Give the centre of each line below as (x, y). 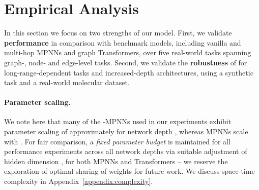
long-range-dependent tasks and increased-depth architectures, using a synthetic (129, 72)
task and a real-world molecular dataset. (67, 82)
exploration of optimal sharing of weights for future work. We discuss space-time (129, 171)
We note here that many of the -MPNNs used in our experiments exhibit (118, 121)
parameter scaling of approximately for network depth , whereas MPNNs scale (126, 131)
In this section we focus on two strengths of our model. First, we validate (118, 33)
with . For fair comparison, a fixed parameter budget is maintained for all (117, 141)
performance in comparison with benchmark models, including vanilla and (123, 42)
